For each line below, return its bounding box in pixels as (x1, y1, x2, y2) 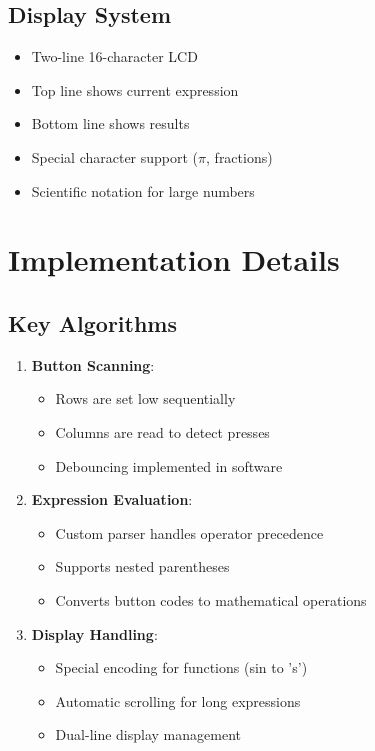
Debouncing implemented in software (55, 455, 283, 476)
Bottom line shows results (31, 113, 190, 134)
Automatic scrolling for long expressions (55, 690, 301, 711)
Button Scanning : (31, 354, 155, 375)
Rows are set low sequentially (55, 388, 236, 409)
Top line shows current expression (31, 79, 239, 100)
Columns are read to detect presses (55, 421, 270, 442)
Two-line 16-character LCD (31, 46, 198, 67)
